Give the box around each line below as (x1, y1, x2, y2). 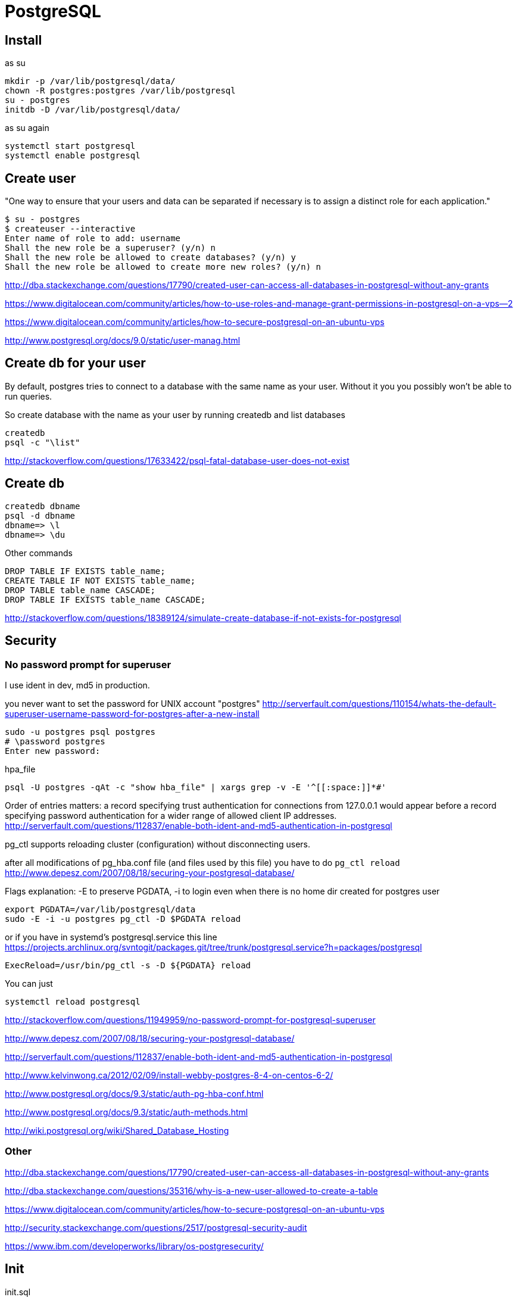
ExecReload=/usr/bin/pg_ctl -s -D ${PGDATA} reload (5, 960, 251, 970)
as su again (5, 123, 49, 133)
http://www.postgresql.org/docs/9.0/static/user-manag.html (5, 335, 241, 346)
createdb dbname (5, 501, 80, 511)
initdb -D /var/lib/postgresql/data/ (5, 105, 181, 115)
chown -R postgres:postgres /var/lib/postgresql (5, 86, 236, 96)
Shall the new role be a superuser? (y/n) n (5, 243, 216, 253)
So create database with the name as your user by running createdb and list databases (5, 409, 345, 420)
